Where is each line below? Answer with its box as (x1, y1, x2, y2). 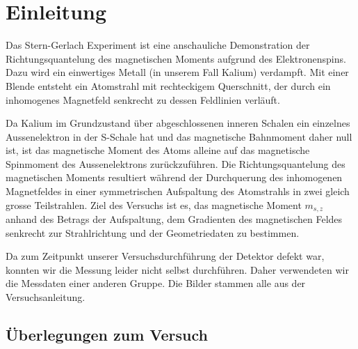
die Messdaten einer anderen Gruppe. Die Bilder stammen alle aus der (6, 276, 306, 290)
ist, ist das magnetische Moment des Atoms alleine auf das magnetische (6, 143, 310, 157)
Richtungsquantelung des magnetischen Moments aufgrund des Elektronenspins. (6, 51, 346, 65)
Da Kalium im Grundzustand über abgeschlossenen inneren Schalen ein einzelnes (6, 116, 350, 130)
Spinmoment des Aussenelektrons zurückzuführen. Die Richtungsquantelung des (6, 156, 345, 171)
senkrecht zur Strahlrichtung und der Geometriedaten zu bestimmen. (6, 225, 300, 240)
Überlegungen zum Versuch (6, 324, 208, 346)
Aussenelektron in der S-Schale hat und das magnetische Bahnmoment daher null (6, 129, 352, 144)
